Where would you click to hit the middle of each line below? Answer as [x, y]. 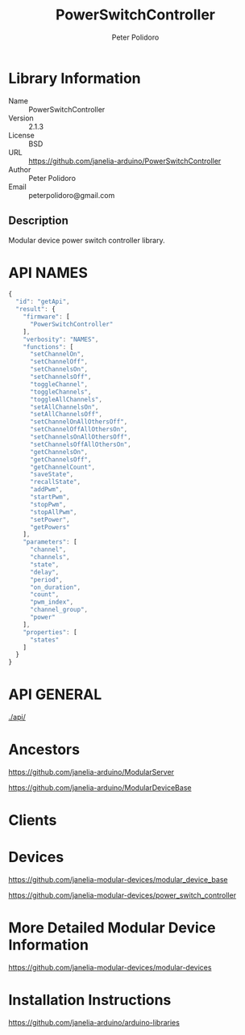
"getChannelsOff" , [60, 459]
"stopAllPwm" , [54, 512]
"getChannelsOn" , [59, 452]
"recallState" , [55, 482]
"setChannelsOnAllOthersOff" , [80, 437]
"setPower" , [50, 520]
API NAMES [48, 273]
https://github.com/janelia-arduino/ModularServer [91, 772]
